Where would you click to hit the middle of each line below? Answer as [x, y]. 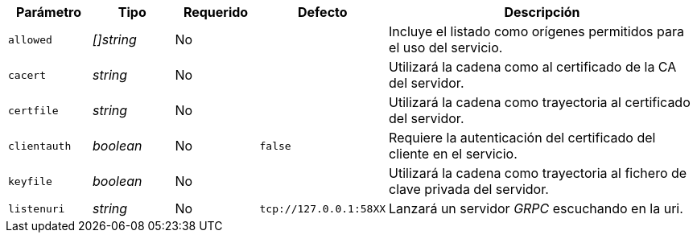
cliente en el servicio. [453, 154]
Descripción [542, 12]
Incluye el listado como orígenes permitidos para [536, 31]
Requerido [216, 12]
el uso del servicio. [446, 47]
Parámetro [49, 12]
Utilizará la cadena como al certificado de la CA [533, 67]
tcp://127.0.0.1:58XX [323, 208]
